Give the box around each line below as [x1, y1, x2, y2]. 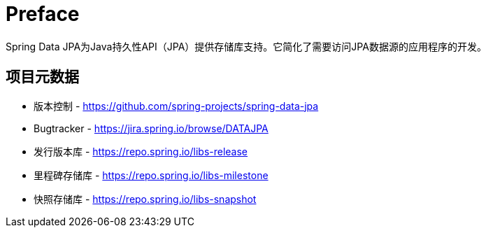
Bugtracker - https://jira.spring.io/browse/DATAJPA [34, 122, 269, 134]
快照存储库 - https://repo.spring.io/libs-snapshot [34, 192, 257, 205]
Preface [6, 2, 80, 26]
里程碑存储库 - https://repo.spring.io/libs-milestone [34, 169, 269, 181]
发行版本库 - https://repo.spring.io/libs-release [34, 145, 248, 157]
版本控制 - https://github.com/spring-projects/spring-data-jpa [34, 99, 319, 112]
